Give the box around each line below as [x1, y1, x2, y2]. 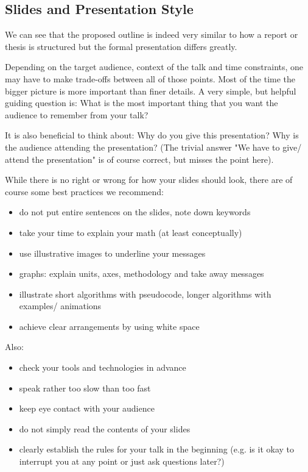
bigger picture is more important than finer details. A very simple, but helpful [5, 84, 296, 97]
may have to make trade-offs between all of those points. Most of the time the [5, 72, 296, 85]
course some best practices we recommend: [5, 185, 164, 198]
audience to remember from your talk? [5, 108, 149, 121]
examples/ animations [19, 299, 102, 312]
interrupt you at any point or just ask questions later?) [19, 455, 225, 468]
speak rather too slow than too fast [19, 381, 151, 394]
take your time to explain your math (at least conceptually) [19, 226, 242, 238]
